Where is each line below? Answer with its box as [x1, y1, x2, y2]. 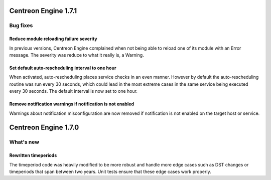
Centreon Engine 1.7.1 [9, 7, 77, 15]
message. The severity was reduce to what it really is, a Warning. [9, 52, 144, 58]
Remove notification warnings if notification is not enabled [9, 101, 134, 107]
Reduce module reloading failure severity [9, 36, 97, 42]
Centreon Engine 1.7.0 [9, 123, 79, 132]
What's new [9, 138, 40, 145]
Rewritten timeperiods [9, 152, 57, 158]
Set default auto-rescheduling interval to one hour [9, 65, 116, 71]
